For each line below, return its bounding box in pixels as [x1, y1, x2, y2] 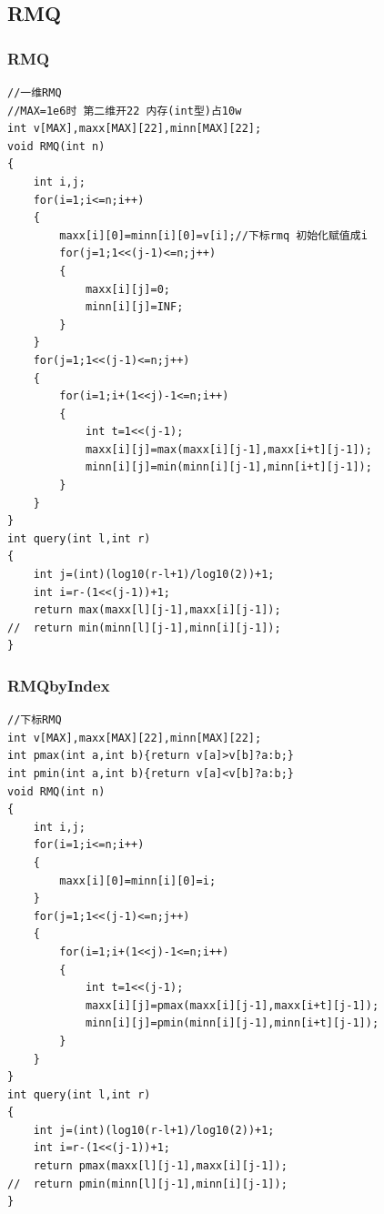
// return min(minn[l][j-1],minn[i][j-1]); [7, 621, 281, 634]
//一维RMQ [7, 86, 62, 99]
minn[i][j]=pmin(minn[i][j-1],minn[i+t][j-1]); [85, 1017, 379, 1030]
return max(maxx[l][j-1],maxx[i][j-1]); [33, 603, 281, 617]
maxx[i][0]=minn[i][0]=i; [59, 874, 217, 887]
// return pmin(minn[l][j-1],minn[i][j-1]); [7, 1177, 288, 1190]
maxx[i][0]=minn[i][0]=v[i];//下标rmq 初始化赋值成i [59, 228, 368, 242]
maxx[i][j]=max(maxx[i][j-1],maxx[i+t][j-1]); [85, 442, 372, 456]
